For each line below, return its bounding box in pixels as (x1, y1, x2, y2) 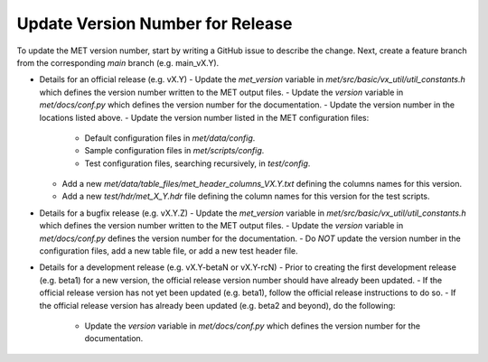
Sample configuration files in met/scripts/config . (84, 145, 265, 156)
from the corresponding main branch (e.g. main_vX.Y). (16, 57, 220, 68)
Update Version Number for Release (16, 14, 293, 33)
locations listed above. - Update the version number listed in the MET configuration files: (39, 112, 370, 123)
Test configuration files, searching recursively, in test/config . (84, 158, 311, 169)
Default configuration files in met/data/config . (84, 132, 256, 144)
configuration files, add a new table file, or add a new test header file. (39, 246, 298, 256)
